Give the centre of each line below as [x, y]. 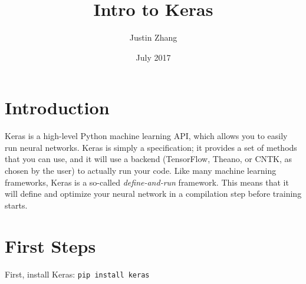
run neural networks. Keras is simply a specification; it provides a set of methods [151, 147]
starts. [16, 205]
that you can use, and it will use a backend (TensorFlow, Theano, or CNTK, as [149, 159]
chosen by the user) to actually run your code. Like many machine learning [141, 171]
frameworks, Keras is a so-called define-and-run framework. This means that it [147, 182]
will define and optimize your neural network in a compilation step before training [153, 194]
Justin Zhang [153, 37]
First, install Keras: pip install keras [77, 274]
